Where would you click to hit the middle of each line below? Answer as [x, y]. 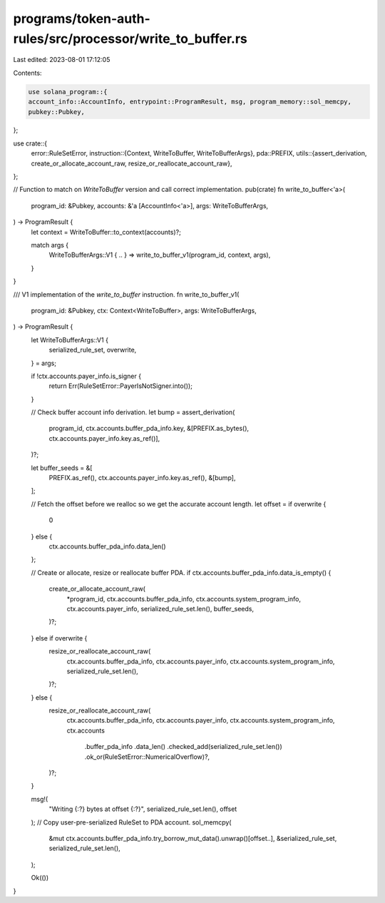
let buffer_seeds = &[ [62, 468]
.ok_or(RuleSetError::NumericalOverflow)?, [147, 757]
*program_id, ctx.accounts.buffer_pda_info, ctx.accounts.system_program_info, [184, 598]
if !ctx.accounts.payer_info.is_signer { [86, 376]
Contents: [27, 73]
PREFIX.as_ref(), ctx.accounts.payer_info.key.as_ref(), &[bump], [142, 478]
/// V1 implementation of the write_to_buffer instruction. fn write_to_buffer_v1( [126, 294]
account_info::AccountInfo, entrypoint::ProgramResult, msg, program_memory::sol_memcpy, [190, 102]
